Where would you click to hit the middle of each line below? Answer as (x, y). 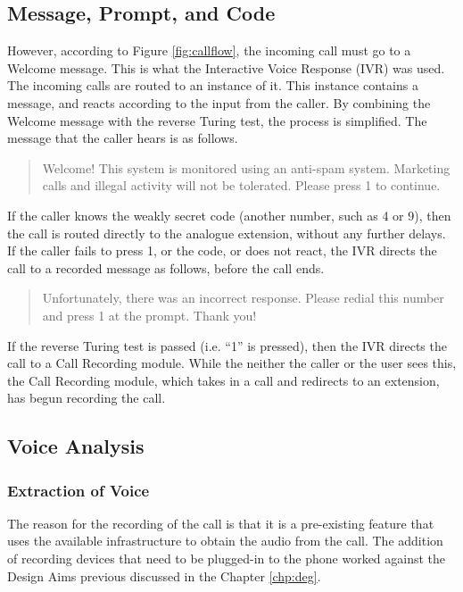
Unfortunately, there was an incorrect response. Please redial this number (243, 298)
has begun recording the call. (87, 398)
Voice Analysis (76, 446)
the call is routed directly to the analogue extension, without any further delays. (227, 233)
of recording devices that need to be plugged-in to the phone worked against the (227, 559)
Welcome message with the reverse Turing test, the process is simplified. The (217, 120)
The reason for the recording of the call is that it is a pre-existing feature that (221, 523)
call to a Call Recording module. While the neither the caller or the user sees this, (232, 363)
